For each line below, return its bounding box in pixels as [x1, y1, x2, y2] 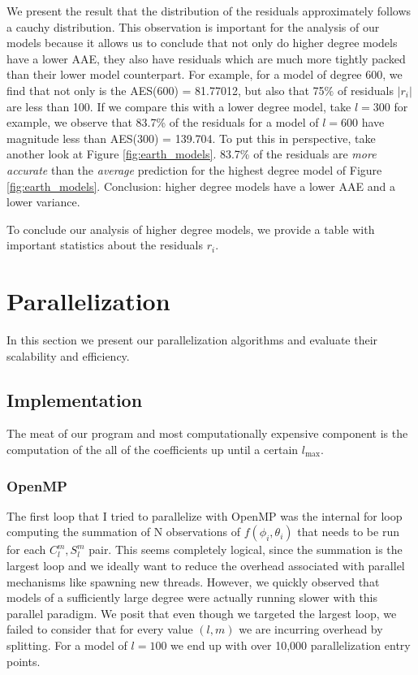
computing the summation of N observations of [6, 523, 241, 540]
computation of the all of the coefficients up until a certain [6, 441, 299, 458]
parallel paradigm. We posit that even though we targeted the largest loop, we [6, 604, 397, 621]
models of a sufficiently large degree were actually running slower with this [6, 589, 378, 606]
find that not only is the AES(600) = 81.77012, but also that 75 [6, 81, 325, 98]
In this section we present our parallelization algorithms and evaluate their [6, 331, 378, 348]
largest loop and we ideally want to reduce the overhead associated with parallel [6, 557, 405, 574]
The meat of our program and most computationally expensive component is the [6, 425, 408, 442]
